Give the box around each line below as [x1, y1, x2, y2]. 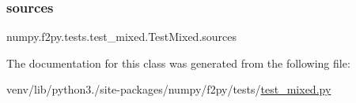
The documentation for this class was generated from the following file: [6, 54, 350, 71]
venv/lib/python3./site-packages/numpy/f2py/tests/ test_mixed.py [6, 81, 331, 97]
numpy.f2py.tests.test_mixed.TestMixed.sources [6, 28, 237, 45]
